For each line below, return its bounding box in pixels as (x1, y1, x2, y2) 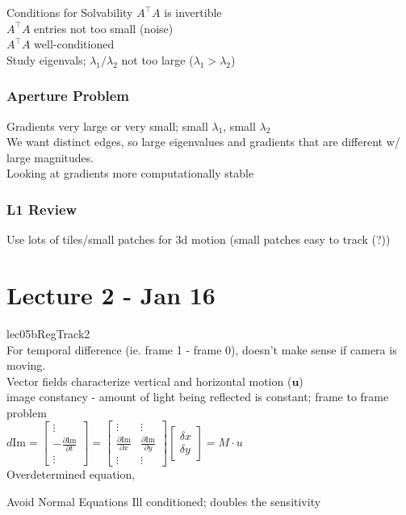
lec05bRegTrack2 (6, 324, 90, 341)
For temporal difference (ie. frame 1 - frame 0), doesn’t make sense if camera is (6, 341, 397, 358)
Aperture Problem (6, 86, 129, 106)
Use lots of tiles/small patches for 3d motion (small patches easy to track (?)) (6, 231, 391, 248)
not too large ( (121, 51, 194, 68)
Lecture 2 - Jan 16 (6, 278, 216, 311)
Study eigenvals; (6, 51, 86, 68)
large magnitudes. (6, 149, 94, 165)
